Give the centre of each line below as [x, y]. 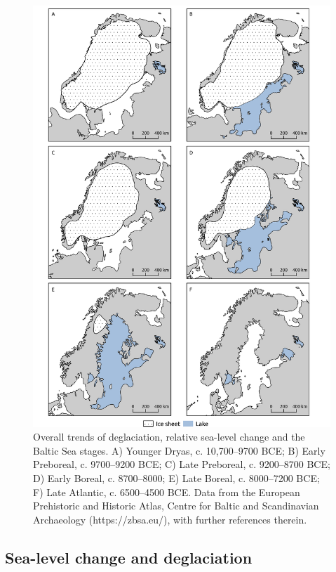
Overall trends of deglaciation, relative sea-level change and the [169, 437]
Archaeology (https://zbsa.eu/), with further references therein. [170, 519]
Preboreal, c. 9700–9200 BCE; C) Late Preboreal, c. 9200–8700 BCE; [182, 464]
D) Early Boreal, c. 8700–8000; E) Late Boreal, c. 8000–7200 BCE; [176, 478]
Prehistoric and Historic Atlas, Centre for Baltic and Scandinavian [176, 506]
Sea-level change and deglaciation [129, 557]
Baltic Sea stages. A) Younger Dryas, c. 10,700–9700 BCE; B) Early [179, 450]
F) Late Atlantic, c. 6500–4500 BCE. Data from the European [167, 492]
